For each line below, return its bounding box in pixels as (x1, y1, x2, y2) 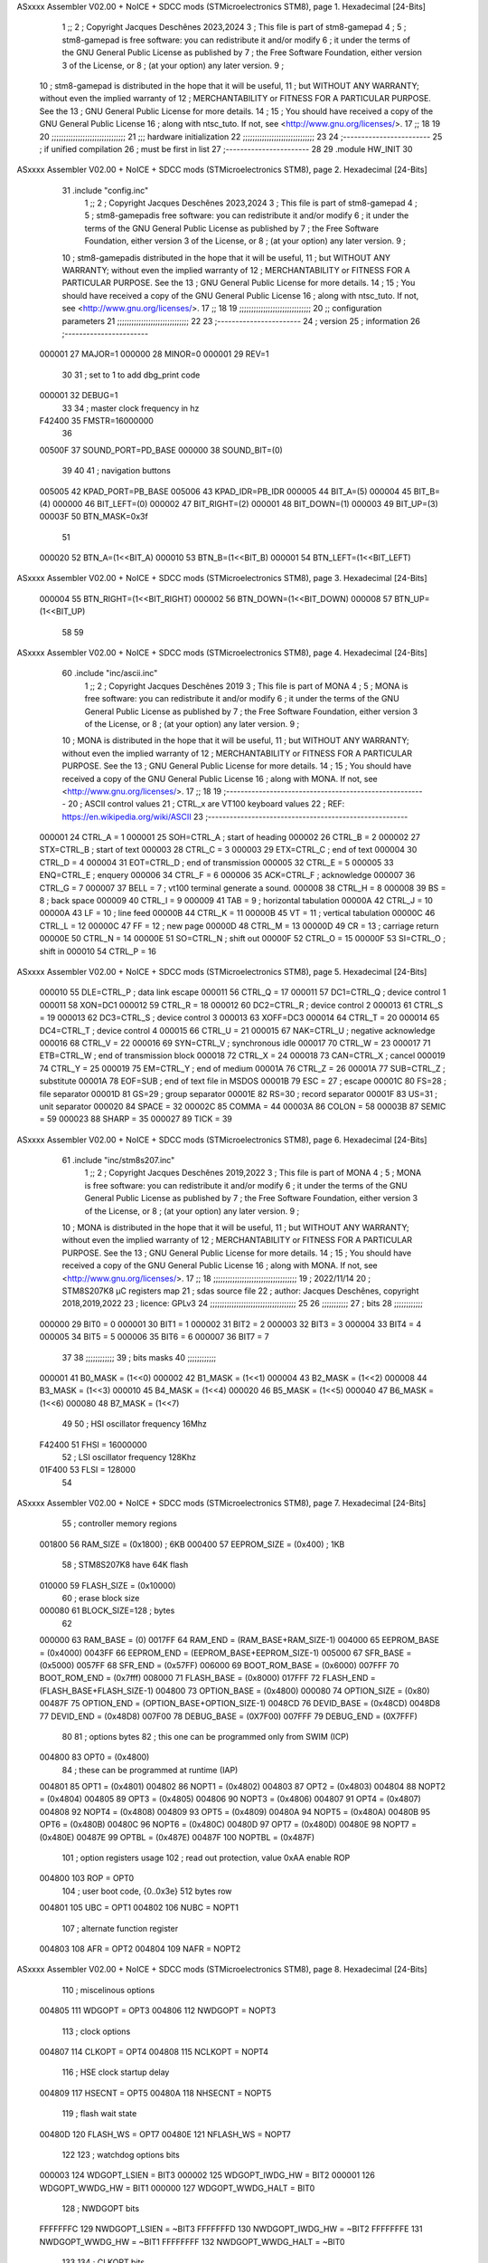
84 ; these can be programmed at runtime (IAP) (61, 1764, 239, 1775)
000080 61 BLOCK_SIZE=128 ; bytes (39, 1605, 175, 1616)
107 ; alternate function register (61, 1923, 179, 1934)
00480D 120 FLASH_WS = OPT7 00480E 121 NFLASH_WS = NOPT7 (39, 2128, 291, 2140)
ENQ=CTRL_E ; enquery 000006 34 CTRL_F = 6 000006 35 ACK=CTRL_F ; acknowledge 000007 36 (39, 870, 416, 881)
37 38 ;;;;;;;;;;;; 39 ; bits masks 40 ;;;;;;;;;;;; (61, 1351, 217, 1362)
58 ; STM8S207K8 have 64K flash (61, 1560, 189, 1571)
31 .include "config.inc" (61, 185, 149, 196)
